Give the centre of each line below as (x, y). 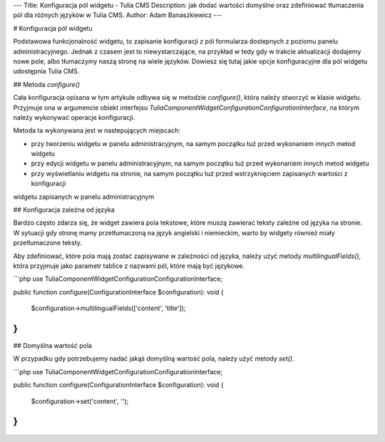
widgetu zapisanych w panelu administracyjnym (84, 197)
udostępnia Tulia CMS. (46, 71)
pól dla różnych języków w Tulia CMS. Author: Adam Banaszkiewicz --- (118, 15)
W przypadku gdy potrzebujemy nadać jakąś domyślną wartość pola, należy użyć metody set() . (154, 359)
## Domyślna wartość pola (53, 346)
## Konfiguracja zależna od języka (64, 210)
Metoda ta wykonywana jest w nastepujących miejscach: (97, 130)
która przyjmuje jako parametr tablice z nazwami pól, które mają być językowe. (129, 266)
